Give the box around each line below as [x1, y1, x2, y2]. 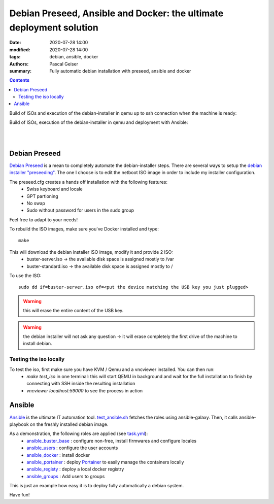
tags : [9, 54, 21, 60]
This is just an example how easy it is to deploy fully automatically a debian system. [9, 483, 184, 489]
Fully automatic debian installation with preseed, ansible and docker [49, 68, 191, 74]
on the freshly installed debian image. [29, 421, 109, 427]
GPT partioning [26, 193, 58, 199]
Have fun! [9, 492, 30, 498]
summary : [9, 68, 32, 74]
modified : [9, 46, 30, 53]
